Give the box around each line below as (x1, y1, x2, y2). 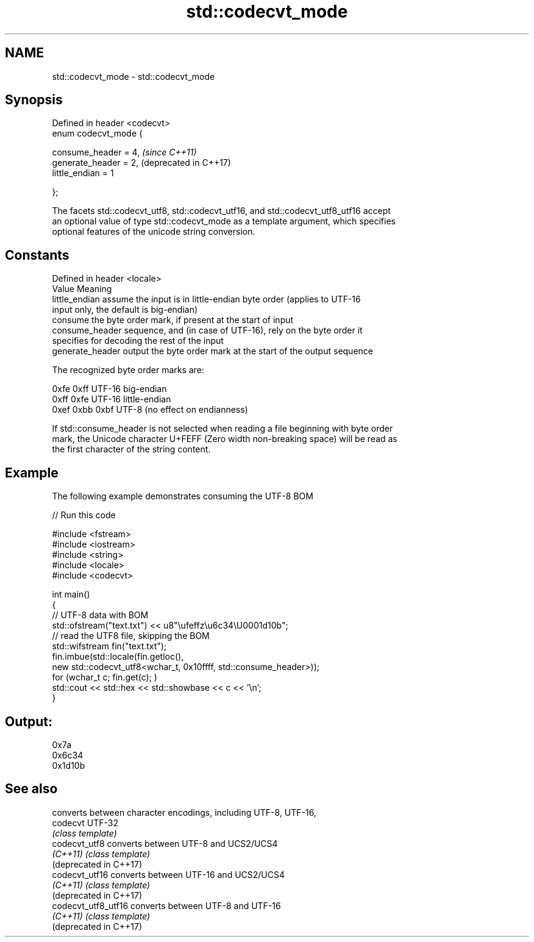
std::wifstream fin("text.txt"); (52, 641, 167, 652)
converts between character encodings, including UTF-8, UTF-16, (52, 807, 316, 818)
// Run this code (52, 510, 116, 521)
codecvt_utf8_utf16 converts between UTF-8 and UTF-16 (52, 900, 281, 911)
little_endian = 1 (52, 168, 114, 179)
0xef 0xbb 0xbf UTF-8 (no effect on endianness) (52, 404, 248, 415)
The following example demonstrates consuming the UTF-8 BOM (52, 491, 313, 502)
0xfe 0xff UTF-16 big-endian (52, 384, 167, 394)
